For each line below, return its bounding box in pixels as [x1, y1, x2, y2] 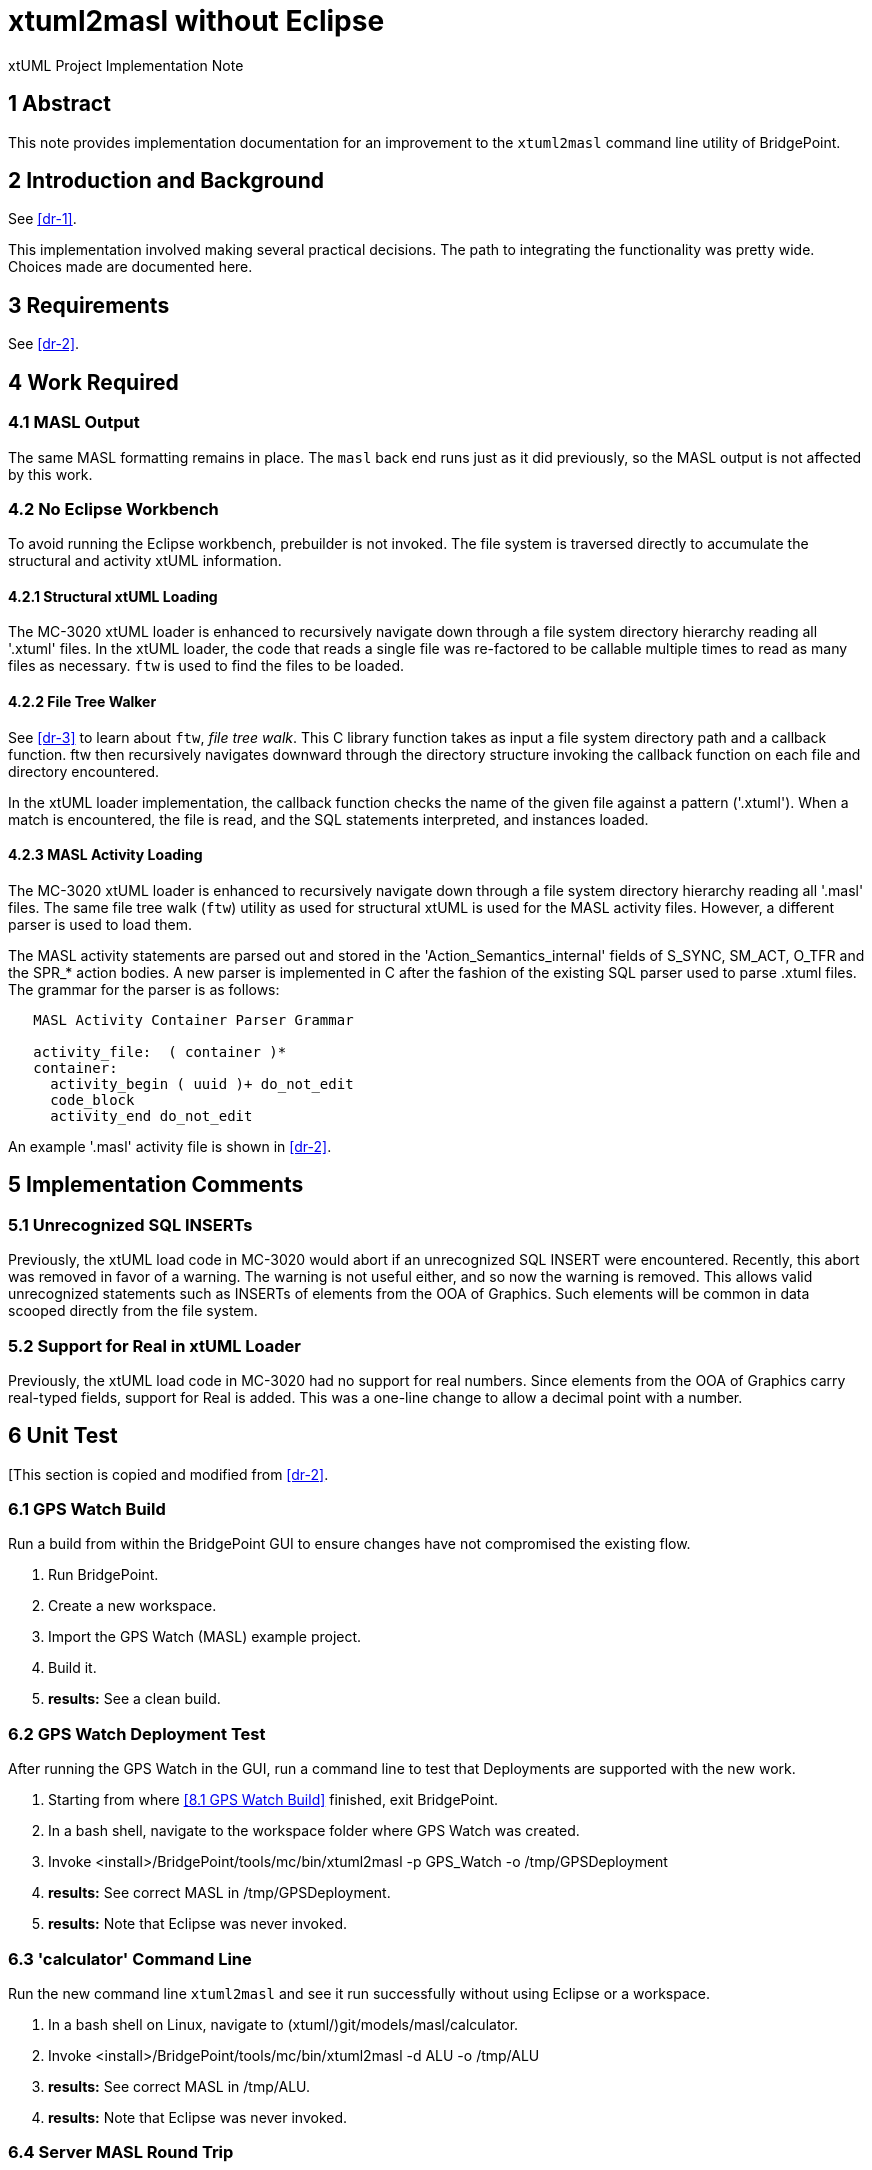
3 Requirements [8, 292, 170, 318]
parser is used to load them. [8, 915, 193, 933]
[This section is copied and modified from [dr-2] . [8, 1465, 329, 1483]
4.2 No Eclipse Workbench [8, 498, 219, 519]
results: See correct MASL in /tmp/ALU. [48, 2077, 311, 2095]
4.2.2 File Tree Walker [8, 693, 157, 711]
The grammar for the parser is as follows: [8, 980, 280, 998]
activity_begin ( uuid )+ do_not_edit [50, 1075, 354, 1092]
